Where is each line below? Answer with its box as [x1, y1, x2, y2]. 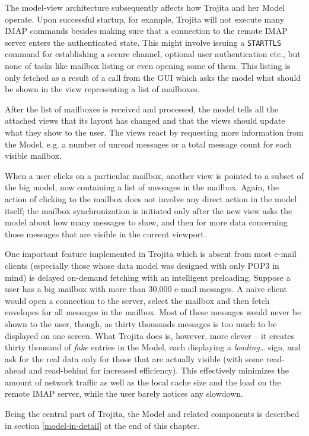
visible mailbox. [5, 149, 62, 162]
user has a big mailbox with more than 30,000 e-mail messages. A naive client [5, 283, 288, 295]
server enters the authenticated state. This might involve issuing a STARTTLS [5, 36, 282, 48]
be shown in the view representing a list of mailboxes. [5, 83, 200, 95]
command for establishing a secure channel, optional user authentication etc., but [5, 48, 301, 60]
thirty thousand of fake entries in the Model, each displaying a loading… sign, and [5, 341, 301, 353]
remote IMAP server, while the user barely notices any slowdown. [5, 387, 243, 400]
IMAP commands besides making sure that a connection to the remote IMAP [5, 24, 288, 37]
